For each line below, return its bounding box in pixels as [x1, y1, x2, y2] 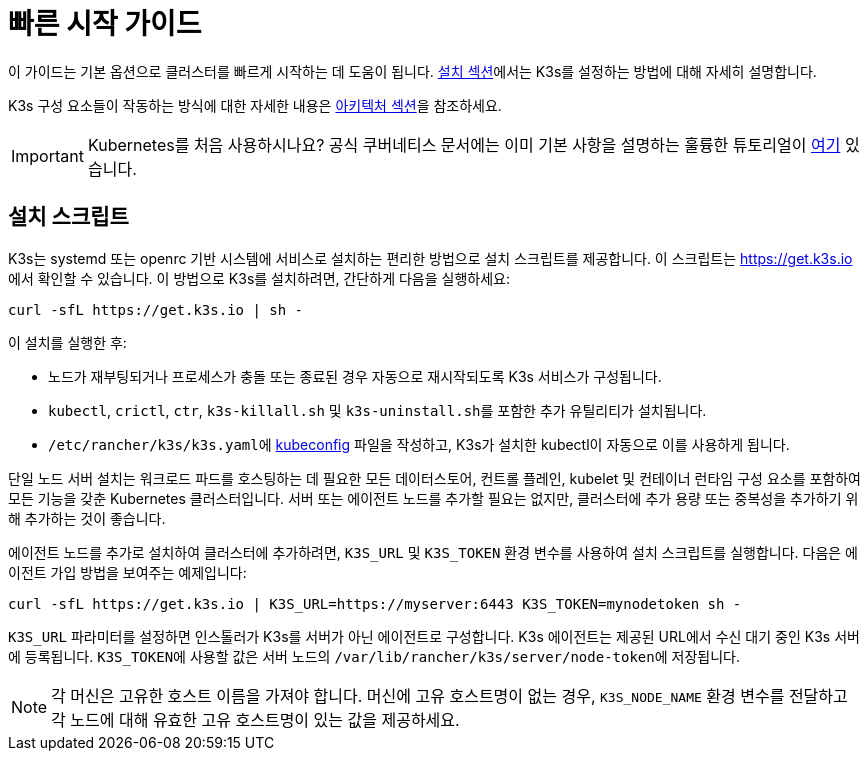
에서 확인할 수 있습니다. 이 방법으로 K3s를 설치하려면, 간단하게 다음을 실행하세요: [8, 269, 510, 287]
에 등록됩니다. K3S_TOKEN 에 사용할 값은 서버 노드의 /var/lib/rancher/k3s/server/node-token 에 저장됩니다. [8, 647, 740, 665]
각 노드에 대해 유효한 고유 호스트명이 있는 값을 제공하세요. [51, 709, 460, 730]
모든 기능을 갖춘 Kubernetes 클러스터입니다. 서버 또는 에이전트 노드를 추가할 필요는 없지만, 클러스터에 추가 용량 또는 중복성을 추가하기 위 [8, 489, 859, 507]
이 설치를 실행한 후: [8, 333, 127, 351]
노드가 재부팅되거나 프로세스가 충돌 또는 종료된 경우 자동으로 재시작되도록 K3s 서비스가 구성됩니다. [48, 367, 662, 385]
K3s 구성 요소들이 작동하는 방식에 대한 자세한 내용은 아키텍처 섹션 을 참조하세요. [8, 96, 502, 114]
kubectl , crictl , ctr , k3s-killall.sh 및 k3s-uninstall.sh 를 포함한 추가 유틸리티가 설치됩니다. [48, 401, 707, 419]
